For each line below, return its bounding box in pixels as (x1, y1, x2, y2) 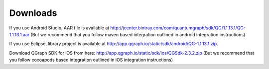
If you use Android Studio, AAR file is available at (9, 25, 110, 31)
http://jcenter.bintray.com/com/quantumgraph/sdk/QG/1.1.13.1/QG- (110, 25, 246, 31)
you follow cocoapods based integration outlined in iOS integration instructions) (9, 57, 173, 63)
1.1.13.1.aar (9, 31, 30, 37)
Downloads (9, 7, 57, 18)
